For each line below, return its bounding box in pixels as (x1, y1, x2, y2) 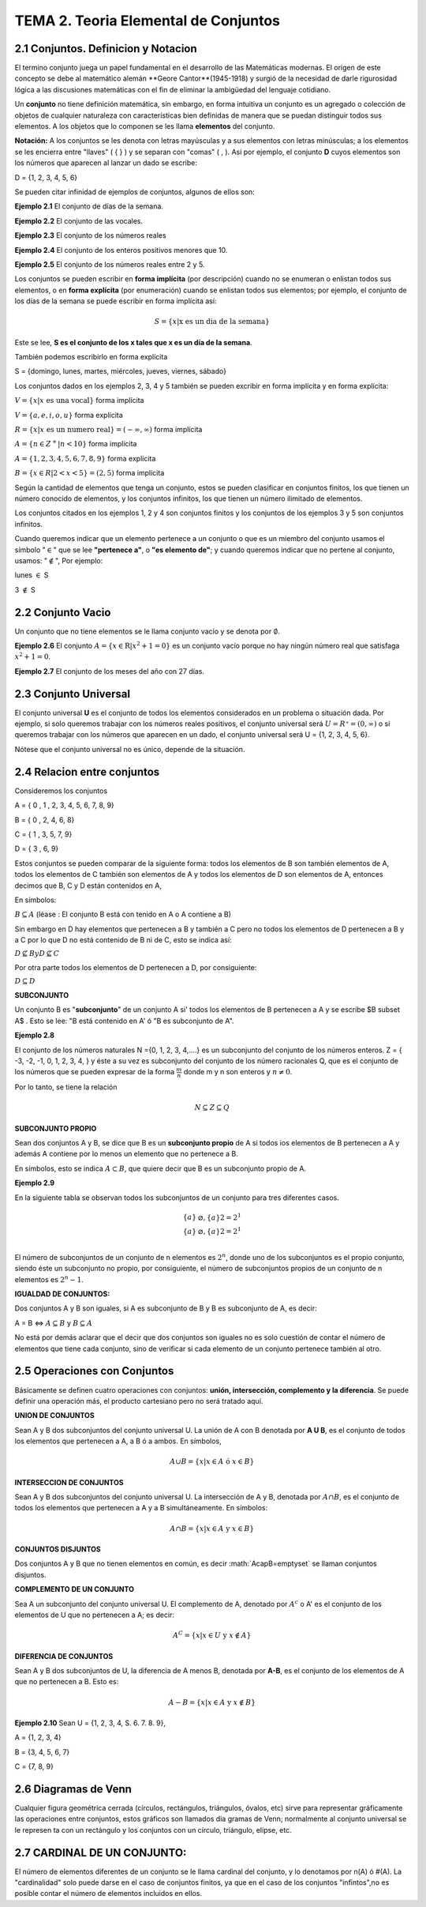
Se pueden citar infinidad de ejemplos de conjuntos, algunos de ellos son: (14, 186, 256, 197)
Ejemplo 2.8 (14, 1031, 55, 1040)
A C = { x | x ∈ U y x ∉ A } (172, 1630, 252, 1640)
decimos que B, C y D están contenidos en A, (14, 881, 162, 890)
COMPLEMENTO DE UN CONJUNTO (14, 1585, 134, 1594)
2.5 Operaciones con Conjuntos (14, 1364, 174, 1378)
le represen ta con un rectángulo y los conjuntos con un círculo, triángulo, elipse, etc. (14, 1825, 292, 1834)
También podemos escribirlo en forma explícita (14, 352, 168, 362)
